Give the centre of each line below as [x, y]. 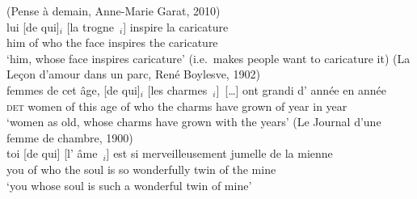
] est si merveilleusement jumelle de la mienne [219, 153]
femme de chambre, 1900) [70, 137]
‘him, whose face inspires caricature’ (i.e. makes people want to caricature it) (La [208, 58]
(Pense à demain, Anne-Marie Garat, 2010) [114, 11]
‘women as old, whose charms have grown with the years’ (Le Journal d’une [194, 122]
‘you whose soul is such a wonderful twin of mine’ [129, 185]
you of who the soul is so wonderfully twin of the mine [141, 169]
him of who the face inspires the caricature [112, 42]
